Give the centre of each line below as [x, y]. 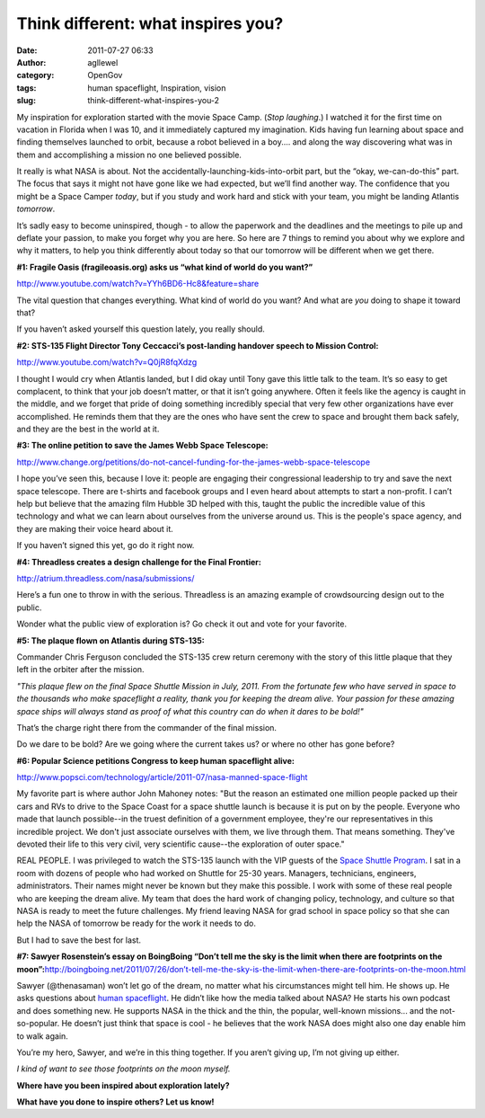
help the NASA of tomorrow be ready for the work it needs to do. [136, 923]
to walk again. [43, 1036]
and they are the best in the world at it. [88, 429]
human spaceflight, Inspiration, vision [157, 88]
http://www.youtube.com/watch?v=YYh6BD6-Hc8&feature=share [138, 284]
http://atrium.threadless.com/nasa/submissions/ [106, 578]
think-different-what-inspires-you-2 [154, 101]
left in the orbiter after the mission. [80, 670]
